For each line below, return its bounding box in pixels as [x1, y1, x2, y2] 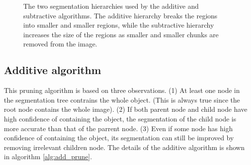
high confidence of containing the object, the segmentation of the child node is [4, 113, 236, 123]
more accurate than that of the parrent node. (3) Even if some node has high [4, 123, 233, 133]
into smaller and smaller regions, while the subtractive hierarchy [23, 20, 214, 30]
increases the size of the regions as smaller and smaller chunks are [23, 29, 219, 39]
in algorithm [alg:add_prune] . [4, 151, 92, 162]
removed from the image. [23, 39, 97, 49]
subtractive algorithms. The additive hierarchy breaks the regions [23, 10, 218, 20]
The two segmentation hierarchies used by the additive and [23, 1, 199, 11]
